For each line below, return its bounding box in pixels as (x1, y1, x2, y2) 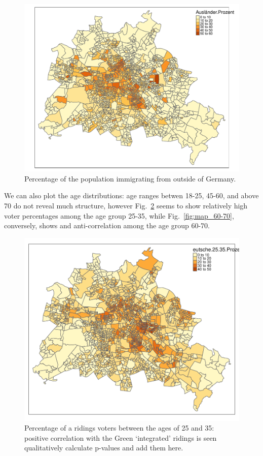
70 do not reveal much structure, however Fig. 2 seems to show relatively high (4, 200, 248, 210)
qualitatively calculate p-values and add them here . (24, 442, 183, 453)
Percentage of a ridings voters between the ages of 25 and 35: (24, 422, 214, 433)
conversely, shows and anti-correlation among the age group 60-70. (4, 220, 210, 231)
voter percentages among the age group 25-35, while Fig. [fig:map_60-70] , (4, 210, 234, 221)
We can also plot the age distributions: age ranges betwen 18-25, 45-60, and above (4, 190, 259, 201)
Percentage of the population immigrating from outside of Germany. (24, 173, 236, 184)
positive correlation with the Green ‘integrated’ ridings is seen (24, 432, 217, 443)
